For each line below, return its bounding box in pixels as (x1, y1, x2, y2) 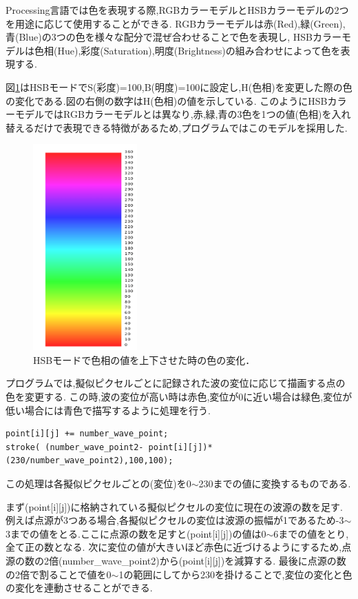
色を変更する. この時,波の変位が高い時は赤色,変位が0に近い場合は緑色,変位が (6, 389, 352, 403)
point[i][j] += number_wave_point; (6, 429, 169, 439)
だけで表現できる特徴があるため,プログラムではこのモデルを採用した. (34, 120, 348, 134)
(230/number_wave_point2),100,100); (6, 456, 173, 466)
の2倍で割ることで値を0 (6, 567, 112, 581)
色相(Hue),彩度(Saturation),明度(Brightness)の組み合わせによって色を (34, 43, 341, 57)
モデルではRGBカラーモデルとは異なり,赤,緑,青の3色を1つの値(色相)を (14, 107, 332, 121)
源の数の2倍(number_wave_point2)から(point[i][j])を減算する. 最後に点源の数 (6, 553, 346, 567)
